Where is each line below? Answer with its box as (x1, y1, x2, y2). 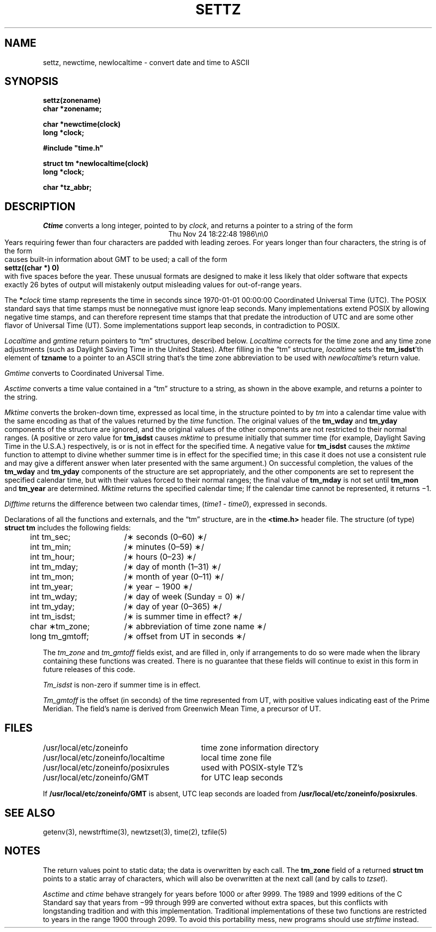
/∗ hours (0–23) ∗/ (124, 552, 196, 562)
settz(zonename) (43, 96, 101, 105)
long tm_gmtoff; (30, 631, 89, 642)
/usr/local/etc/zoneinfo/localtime (43, 753, 165, 763)
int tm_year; (30, 582, 73, 592)
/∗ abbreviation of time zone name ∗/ (124, 621, 266, 632)
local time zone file (201, 753, 272, 763)
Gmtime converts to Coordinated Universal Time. (4, 369, 165, 378)
